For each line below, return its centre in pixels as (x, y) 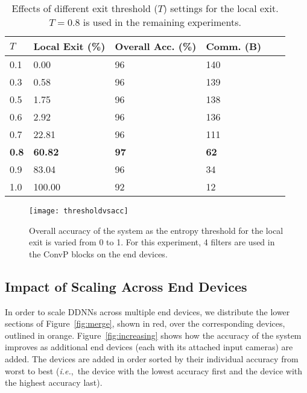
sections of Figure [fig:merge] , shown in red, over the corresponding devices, (145, 323)
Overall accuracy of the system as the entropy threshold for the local (156, 230)
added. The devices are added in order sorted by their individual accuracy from (152, 359)
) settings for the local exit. (221, 8)
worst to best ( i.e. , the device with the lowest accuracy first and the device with (153, 370)
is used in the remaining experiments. (162, 22)
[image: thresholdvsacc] (79, 211)
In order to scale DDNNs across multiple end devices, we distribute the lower (147, 311)
